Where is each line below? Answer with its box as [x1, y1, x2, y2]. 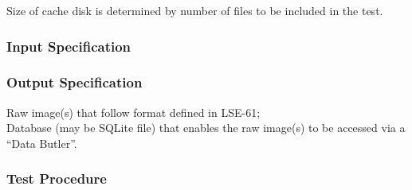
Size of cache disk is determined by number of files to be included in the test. [6, 2, 383, 18]
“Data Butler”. [6, 134, 77, 151]
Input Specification [6, 36, 131, 56]
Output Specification [6, 72, 143, 92]
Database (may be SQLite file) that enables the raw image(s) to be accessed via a [6, 119, 406, 136]
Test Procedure [6, 169, 107, 188]
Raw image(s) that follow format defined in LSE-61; [6, 103, 261, 120]
